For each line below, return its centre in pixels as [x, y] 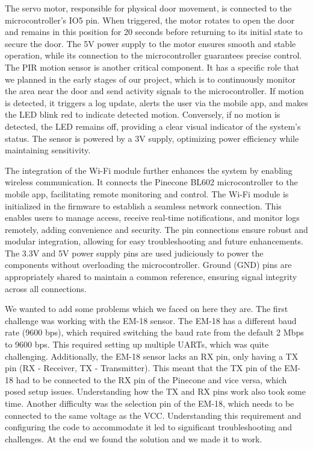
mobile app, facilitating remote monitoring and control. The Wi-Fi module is [147, 193]
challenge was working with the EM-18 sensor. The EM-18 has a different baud [151, 320]
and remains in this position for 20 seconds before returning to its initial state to [154, 32]
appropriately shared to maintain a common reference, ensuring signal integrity [151, 277]
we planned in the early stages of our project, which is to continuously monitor [150, 79]
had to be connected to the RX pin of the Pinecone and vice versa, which [151, 379]
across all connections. [46, 288]
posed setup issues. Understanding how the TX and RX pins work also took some [155, 391]
